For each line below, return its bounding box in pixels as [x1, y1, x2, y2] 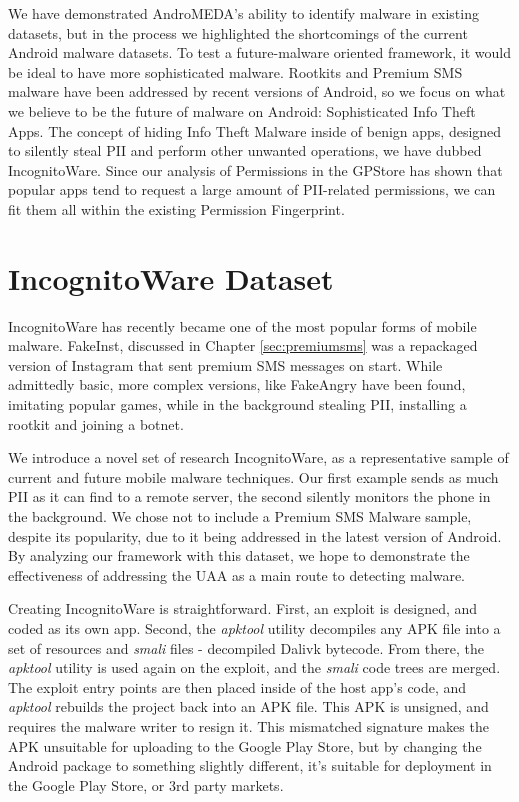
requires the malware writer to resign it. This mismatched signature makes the [8, 715, 489, 736]
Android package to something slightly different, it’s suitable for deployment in [8, 755, 492, 776]
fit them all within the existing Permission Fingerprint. [8, 198, 345, 219]
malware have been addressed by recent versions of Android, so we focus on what [8, 81, 506, 102]
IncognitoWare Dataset [8, 257, 334, 298]
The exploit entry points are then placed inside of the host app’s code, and [8, 676, 467, 697]
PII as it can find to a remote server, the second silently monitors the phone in [8, 486, 491, 507]
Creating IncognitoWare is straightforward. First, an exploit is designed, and [8, 598, 478, 619]
